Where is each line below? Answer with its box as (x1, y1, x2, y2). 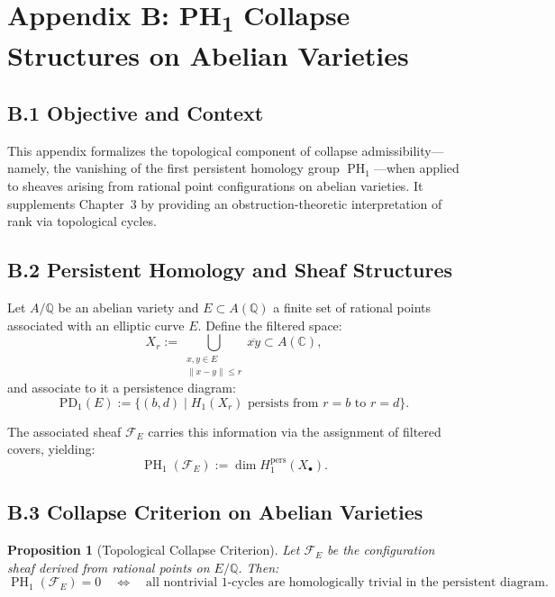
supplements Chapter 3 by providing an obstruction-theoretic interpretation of (7, 194, 442, 213)
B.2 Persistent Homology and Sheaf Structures (7, 256, 453, 284)
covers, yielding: (7, 439, 96, 458)
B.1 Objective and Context (7, 99, 264, 127)
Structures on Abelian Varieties (7, 37, 409, 74)
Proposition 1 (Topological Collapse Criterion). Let (7, 540, 300, 559)
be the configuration (327, 540, 435, 559)
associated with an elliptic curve (7, 315, 185, 334)
